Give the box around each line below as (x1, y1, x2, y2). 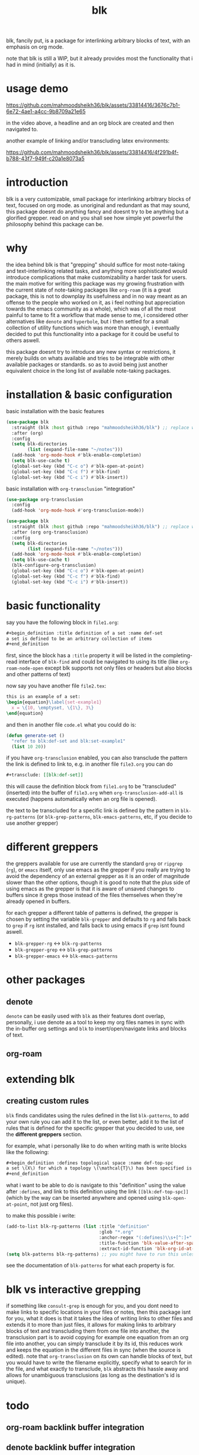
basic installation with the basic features (6, 407, 105, 414)
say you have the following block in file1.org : (6, 619, 119, 626)
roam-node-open (6, 665, 44, 671)
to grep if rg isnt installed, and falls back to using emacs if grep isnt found (6, 922, 185, 929)
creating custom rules (6, 1096, 89, 1106)
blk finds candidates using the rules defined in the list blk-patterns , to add (6, 1111, 190, 1119)
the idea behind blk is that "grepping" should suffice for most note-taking (6, 261, 185, 268)
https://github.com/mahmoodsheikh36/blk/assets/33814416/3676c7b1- (6, 102, 181, 109)
